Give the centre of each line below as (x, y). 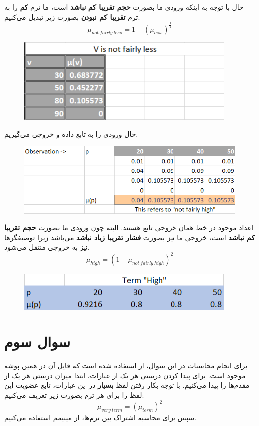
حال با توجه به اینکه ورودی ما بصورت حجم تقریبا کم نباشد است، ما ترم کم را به (124, 7)
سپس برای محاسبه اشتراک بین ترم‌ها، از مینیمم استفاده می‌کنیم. (101, 417)
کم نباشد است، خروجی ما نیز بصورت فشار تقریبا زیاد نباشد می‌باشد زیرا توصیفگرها (130, 237)
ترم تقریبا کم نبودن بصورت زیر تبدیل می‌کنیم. (72, 17)
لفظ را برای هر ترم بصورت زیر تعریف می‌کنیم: (74, 394)
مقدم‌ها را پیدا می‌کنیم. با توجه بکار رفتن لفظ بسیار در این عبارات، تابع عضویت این (127, 385)
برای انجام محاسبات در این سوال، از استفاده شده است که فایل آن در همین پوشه (126, 366)
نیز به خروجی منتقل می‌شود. (47, 247)
